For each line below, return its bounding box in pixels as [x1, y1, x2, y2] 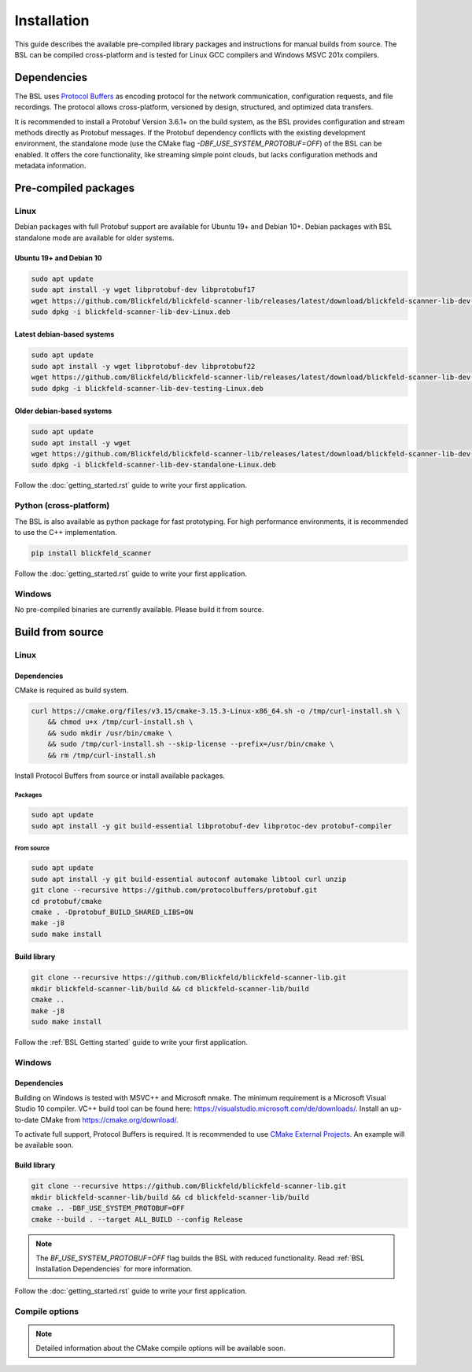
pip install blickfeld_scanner [31, 548, 153, 558]
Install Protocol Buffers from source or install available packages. [14, 771, 226, 780]
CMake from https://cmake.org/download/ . [40, 1115, 179, 1124]
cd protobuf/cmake [31, 897, 102, 905]
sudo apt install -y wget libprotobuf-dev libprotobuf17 [31, 286, 256, 294]
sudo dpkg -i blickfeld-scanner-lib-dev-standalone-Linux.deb [31, 460, 276, 470]
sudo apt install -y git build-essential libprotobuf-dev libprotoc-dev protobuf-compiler [31, 821, 393, 830]
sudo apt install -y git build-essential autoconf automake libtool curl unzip [31, 874, 347, 883]
